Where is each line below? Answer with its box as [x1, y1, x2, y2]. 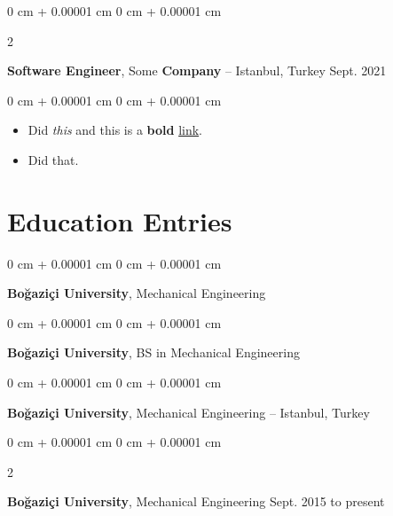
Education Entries [7, 202, 232, 238]
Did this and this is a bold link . [28, 121, 203, 139]
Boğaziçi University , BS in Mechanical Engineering [7, 343, 300, 362]
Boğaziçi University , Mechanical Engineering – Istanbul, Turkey [7, 403, 370, 421]
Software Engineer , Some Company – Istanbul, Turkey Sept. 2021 [7, 61, 387, 80]
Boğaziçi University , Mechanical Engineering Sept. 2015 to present [7, 492, 385, 511]
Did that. [28, 150, 79, 168]
